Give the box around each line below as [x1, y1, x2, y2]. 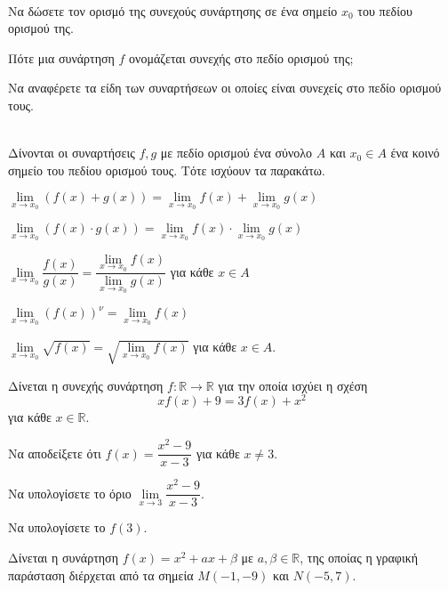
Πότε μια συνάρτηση [8, 48, 115, 67]
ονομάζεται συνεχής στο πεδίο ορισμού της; [129, 48, 354, 67]
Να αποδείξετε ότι [8, 443, 101, 462]
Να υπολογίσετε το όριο [8, 483, 132, 502]
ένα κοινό [390, 143, 440, 162]
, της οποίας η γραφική [300, 547, 419, 566]
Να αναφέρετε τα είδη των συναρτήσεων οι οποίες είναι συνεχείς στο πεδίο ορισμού [8, 78, 442, 97]
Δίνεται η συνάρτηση [8, 547, 118, 566]
